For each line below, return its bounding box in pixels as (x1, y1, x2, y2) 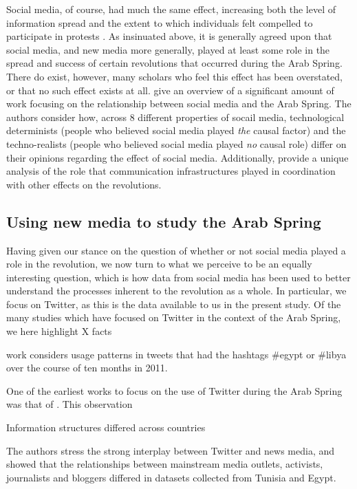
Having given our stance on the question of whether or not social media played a (6, 243, 346, 257)
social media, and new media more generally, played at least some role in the (6, 42, 330, 56)
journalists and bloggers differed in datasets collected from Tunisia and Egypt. (6, 470, 336, 484)
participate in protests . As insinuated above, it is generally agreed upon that (6, 29, 332, 43)
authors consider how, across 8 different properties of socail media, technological (6, 109, 345, 124)
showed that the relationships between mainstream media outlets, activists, (6, 457, 323, 471)
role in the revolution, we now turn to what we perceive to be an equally (6, 257, 312, 271)
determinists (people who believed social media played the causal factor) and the (6, 123, 346, 138)
